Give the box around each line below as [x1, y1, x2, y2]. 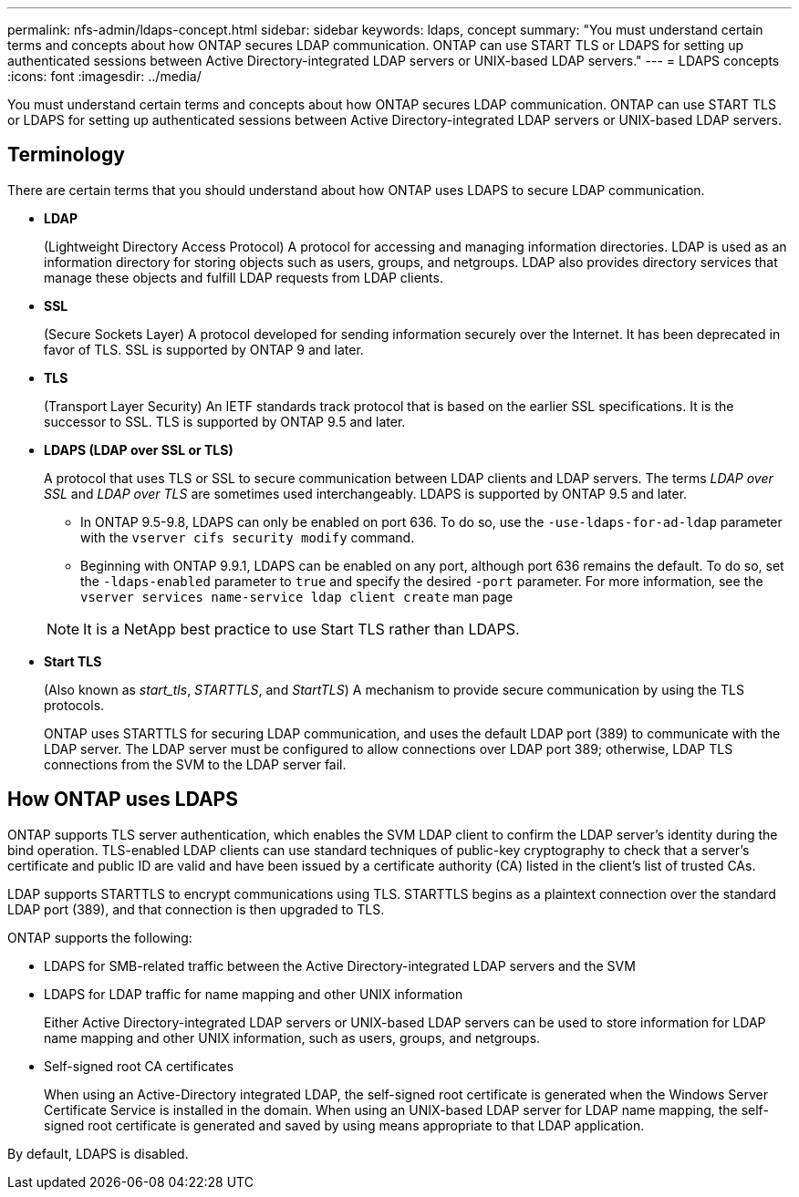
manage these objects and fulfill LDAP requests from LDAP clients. [44, 269, 443, 285]
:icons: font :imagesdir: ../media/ [7, 68, 202, 84]
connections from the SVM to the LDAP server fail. [44, 756, 347, 772]
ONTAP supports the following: [7, 929, 192, 945]
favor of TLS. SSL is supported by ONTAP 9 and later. [44, 341, 364, 357]
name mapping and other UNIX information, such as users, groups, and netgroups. [44, 1029, 541, 1046]
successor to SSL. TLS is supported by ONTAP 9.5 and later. [44, 413, 406, 429]
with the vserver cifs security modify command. [80, 529, 415, 545]
